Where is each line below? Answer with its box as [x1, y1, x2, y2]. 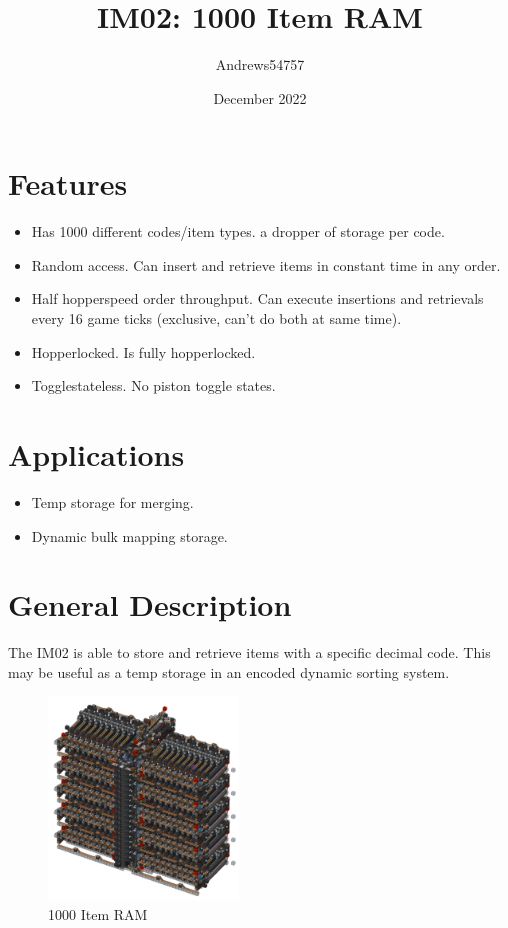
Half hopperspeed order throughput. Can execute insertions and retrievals [31, 288, 484, 309]
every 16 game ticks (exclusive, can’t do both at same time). [31, 308, 402, 329]
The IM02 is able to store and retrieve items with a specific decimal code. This [8, 642, 491, 663]
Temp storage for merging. [31, 491, 194, 512]
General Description [8, 584, 292, 625]
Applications [8, 434, 185, 474]
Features [8, 163, 128, 204]
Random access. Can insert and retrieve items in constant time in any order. [31, 254, 501, 275]
